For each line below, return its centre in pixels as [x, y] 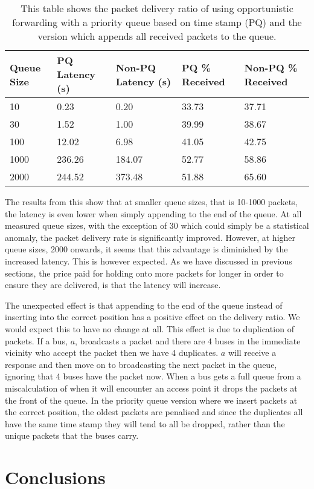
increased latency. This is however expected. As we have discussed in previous [149, 261]
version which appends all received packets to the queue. [157, 36]
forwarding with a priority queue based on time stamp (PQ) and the [157, 22]
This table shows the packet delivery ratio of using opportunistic [157, 8]
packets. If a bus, [36, 340]
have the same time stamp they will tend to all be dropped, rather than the [145, 423]
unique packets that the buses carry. [72, 435]
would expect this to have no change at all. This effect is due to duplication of [149, 328]
